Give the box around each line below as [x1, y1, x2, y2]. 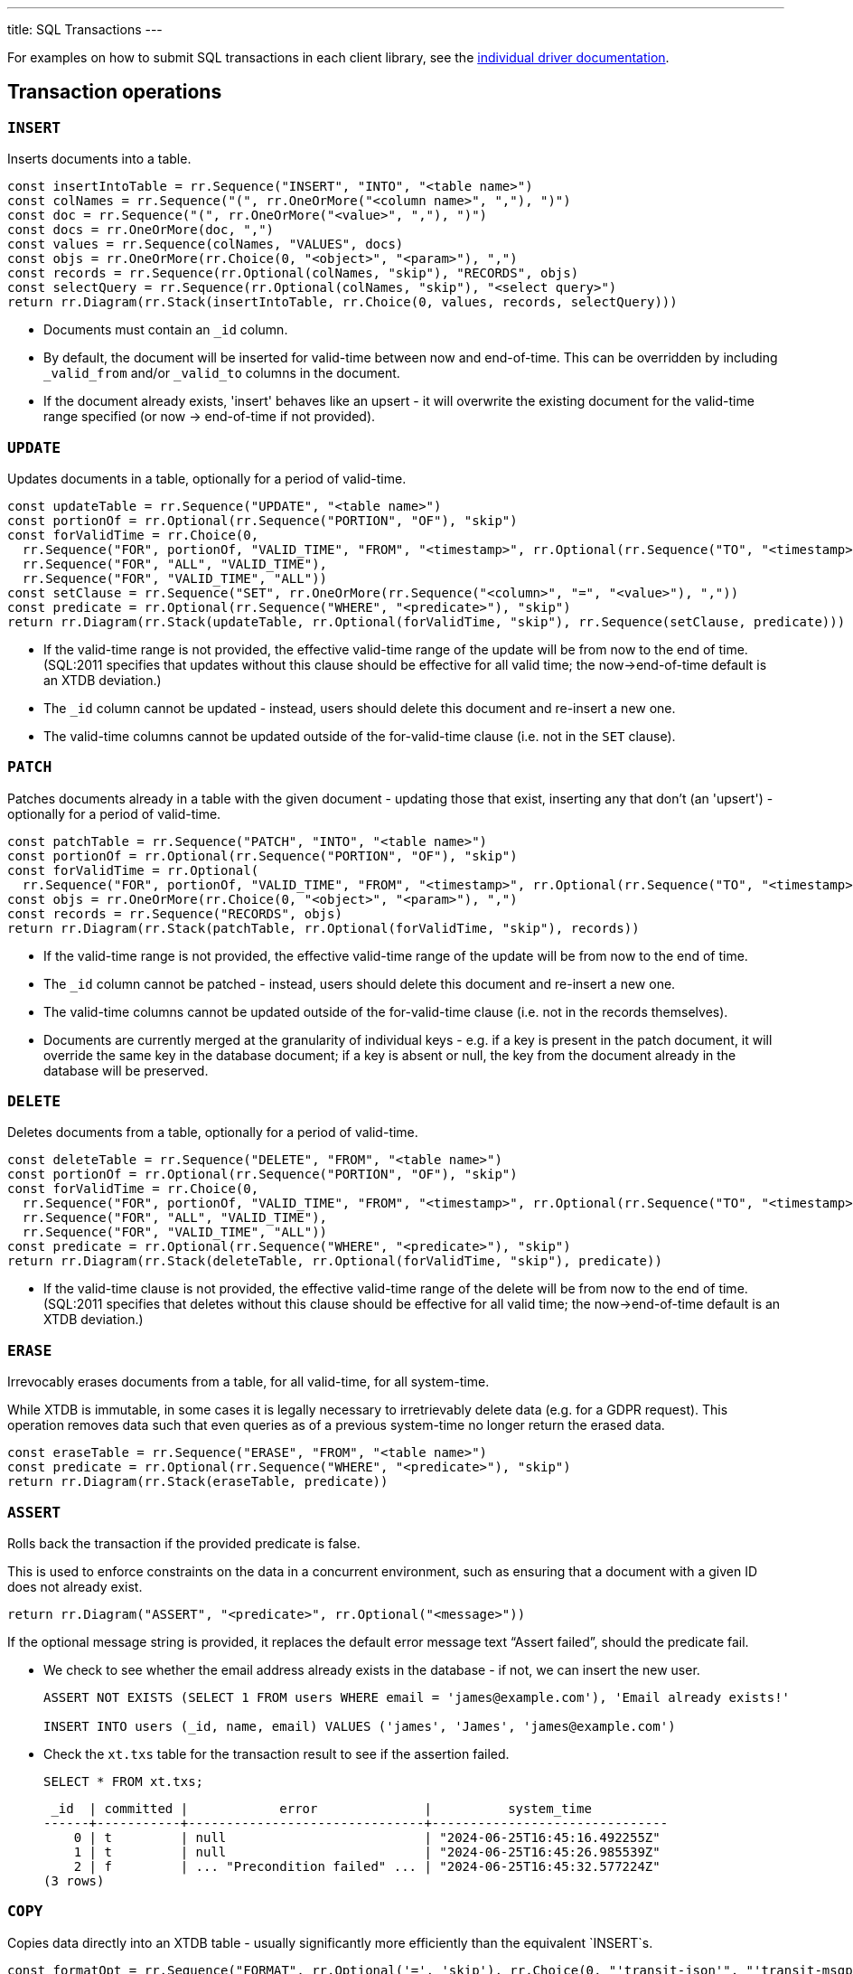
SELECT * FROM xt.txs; [43, 1773, 204, 1789]
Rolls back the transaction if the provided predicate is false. [7, 1535, 361, 1551]
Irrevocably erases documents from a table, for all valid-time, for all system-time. [7, 1374, 490, 1390]
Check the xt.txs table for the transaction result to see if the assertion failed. [43, 1745, 510, 1762]
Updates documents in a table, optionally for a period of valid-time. [7, 470, 407, 486]
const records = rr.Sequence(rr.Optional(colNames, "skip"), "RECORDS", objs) [7, 266, 579, 281]
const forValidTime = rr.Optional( [7, 862, 259, 878]
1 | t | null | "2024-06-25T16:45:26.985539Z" [73, 1844, 661, 1859]
